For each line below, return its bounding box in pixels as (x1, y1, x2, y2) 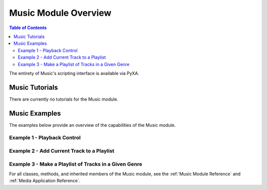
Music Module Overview (9, 7, 111, 18)
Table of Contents (9, 25, 47, 31)
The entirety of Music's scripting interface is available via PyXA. (9, 70, 139, 76)
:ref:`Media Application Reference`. (9, 178, 81, 184)
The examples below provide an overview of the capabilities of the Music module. (9, 122, 176, 128)
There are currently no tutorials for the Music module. (9, 96, 119, 102)
